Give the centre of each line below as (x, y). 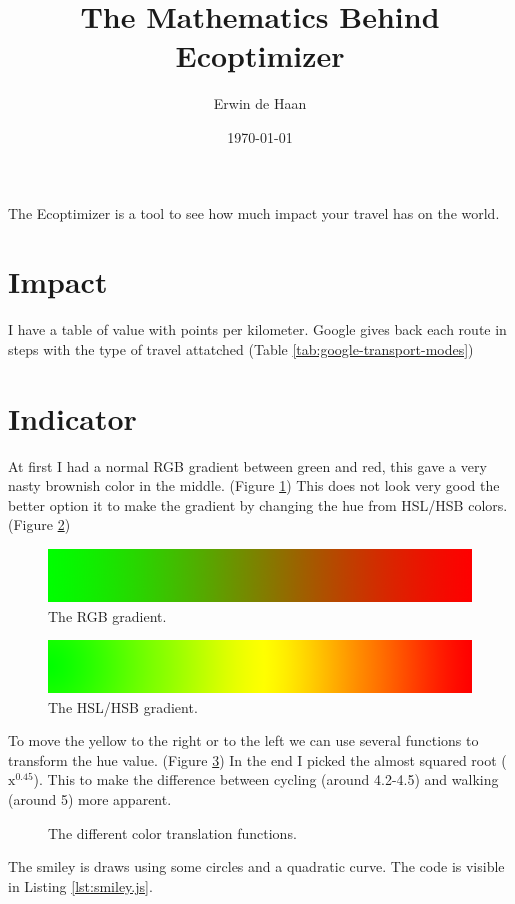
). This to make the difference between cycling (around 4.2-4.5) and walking (266, 779)
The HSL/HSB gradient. (123, 706)
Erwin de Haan (260, 103)
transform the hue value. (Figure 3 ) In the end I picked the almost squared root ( (257, 759)
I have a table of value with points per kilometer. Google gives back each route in (257, 329)
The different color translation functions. (172, 832)
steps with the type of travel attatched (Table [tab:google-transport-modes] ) (241, 348)
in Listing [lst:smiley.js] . (80, 885)
